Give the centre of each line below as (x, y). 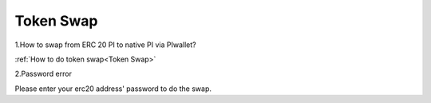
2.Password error (43, 74)
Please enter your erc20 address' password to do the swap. (113, 89)
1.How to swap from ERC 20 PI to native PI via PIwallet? (105, 45)
